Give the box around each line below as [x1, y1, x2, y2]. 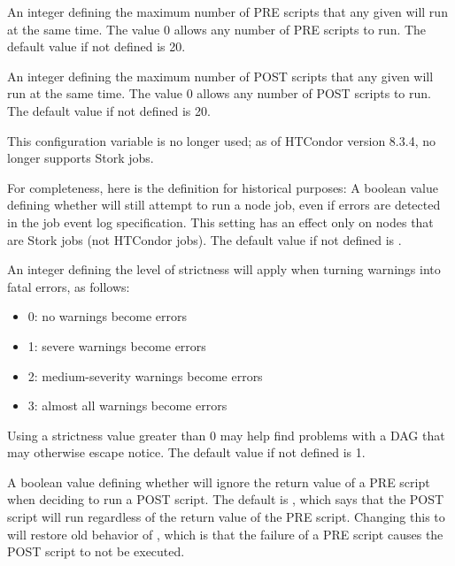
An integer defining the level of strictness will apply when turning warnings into [7, 260, 441, 279]
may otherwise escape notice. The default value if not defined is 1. [7, 443, 366, 462]
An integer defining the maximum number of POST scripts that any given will [7, 66, 434, 85]
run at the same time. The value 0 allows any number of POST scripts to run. [7, 84, 431, 103]
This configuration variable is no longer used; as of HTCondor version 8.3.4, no [7, 131, 436, 149]
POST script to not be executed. [7, 542, 185, 561]
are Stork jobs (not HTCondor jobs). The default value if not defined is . [7, 230, 402, 249]
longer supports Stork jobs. [7, 149, 154, 167]
